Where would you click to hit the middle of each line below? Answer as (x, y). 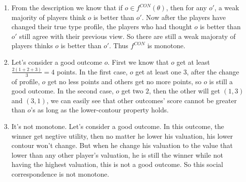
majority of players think (49, 17)
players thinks (32, 45)
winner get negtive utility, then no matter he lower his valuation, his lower (122, 136)
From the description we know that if (67, 7)
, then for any (186, 7)
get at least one (158, 71)
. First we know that (138, 62)
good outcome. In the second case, (62, 91)
